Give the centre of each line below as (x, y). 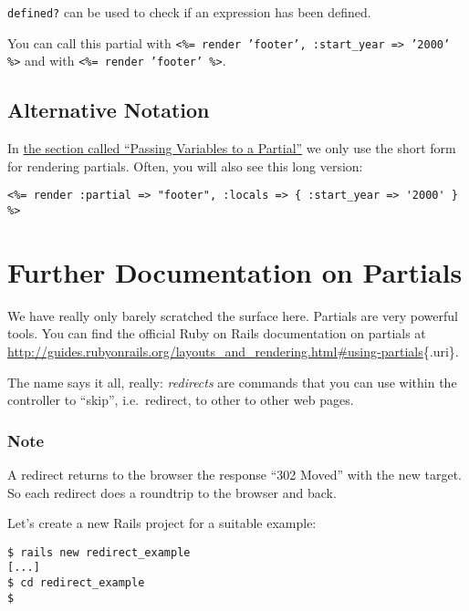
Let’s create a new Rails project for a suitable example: (162, 523)
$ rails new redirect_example (99, 552)
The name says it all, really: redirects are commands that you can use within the (232, 382)
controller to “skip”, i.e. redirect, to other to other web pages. (181, 400)
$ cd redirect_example (76, 583)
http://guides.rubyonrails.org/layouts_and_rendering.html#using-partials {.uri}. (233, 351)
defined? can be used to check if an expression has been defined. (189, 12)
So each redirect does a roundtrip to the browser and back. (172, 492)
